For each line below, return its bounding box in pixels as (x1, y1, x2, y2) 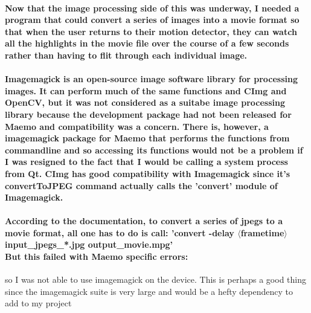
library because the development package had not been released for (5, 108, 292, 120)
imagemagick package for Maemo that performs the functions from (5, 132, 290, 144)
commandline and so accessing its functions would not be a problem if (5, 143, 303, 156)
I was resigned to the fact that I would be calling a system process (5, 155, 288, 168)
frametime (240, 226, 284, 239)
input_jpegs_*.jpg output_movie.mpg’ (5, 238, 173, 251)
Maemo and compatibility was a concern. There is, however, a (5, 120, 269, 132)
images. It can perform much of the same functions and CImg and (5, 84, 287, 97)
